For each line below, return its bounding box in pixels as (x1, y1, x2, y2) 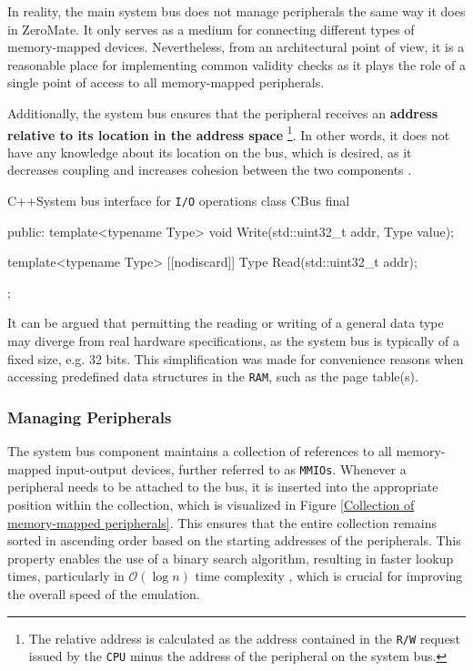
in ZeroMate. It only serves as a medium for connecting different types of (7, 19, 415, 38)
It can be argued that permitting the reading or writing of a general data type (7, 313, 444, 332)
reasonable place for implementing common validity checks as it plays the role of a (7, 55, 466, 74)
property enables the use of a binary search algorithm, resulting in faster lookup (7, 548, 454, 567)
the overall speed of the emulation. (7, 584, 200, 603)
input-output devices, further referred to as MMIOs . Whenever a (55, 459, 407, 478)
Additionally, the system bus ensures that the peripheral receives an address (7, 103, 438, 122)
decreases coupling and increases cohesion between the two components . (7, 160, 412, 179)
